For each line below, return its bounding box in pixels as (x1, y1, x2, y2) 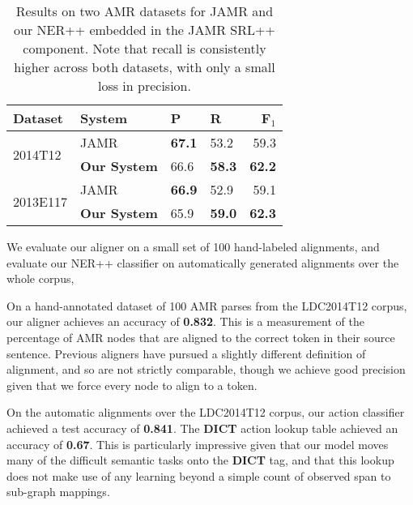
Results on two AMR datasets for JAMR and (15, 2, 274, 20)
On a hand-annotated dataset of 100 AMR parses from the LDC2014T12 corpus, (6, 297, 407, 314)
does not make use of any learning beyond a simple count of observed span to (6, 467, 391, 484)
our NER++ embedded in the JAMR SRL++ (14, 20, 275, 39)
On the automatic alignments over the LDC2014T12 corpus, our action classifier (6, 404, 405, 421)
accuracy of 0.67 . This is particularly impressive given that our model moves (6, 435, 389, 452)
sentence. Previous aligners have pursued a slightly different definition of (6, 345, 366, 362)
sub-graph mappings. (6, 483, 110, 500)
